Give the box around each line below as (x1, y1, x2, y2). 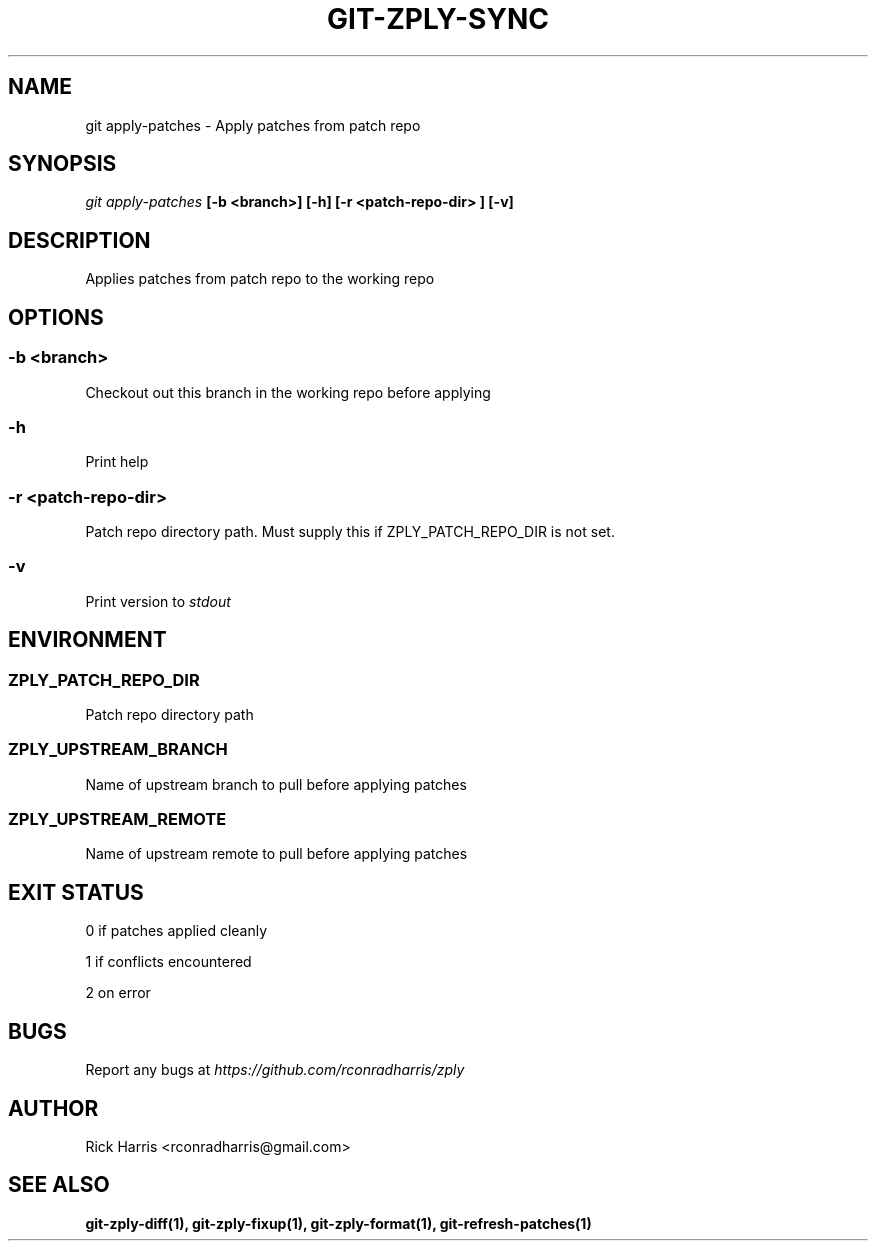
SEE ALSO (8, 1172, 110, 1198)
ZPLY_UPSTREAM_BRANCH (8, 739, 228, 760)
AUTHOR (8, 1095, 99, 1121)
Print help (85, 453, 149, 471)
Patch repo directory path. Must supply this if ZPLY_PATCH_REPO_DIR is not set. (85, 523, 615, 540)
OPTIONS (8, 304, 104, 330)
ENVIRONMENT (8, 627, 167, 653)
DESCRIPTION (8, 227, 151, 253)
